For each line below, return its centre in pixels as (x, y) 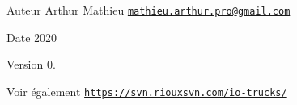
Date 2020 (32, 37)
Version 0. (31, 64)
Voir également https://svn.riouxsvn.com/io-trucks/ (147, 91)
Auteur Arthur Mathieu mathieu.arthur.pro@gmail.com (148, 10)
